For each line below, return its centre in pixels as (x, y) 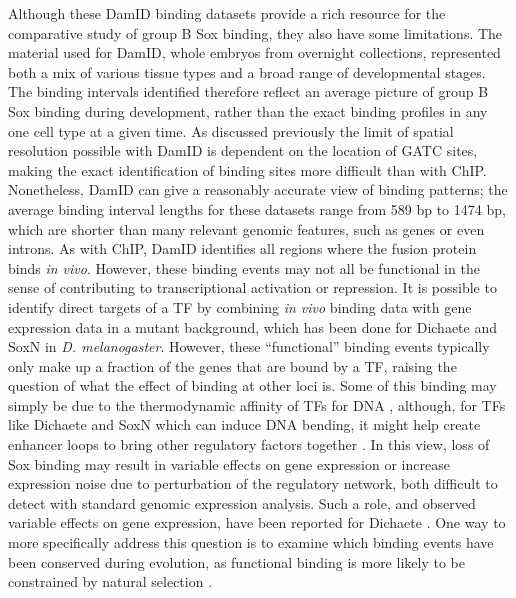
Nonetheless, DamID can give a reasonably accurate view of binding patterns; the (258, 189)
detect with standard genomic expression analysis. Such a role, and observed (242, 502)
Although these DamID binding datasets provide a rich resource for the (227, 13)
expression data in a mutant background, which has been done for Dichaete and (253, 326)
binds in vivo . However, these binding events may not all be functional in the (244, 267)
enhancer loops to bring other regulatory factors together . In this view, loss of (249, 444)
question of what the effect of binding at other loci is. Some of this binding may (252, 385)
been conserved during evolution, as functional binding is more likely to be (236, 561)
